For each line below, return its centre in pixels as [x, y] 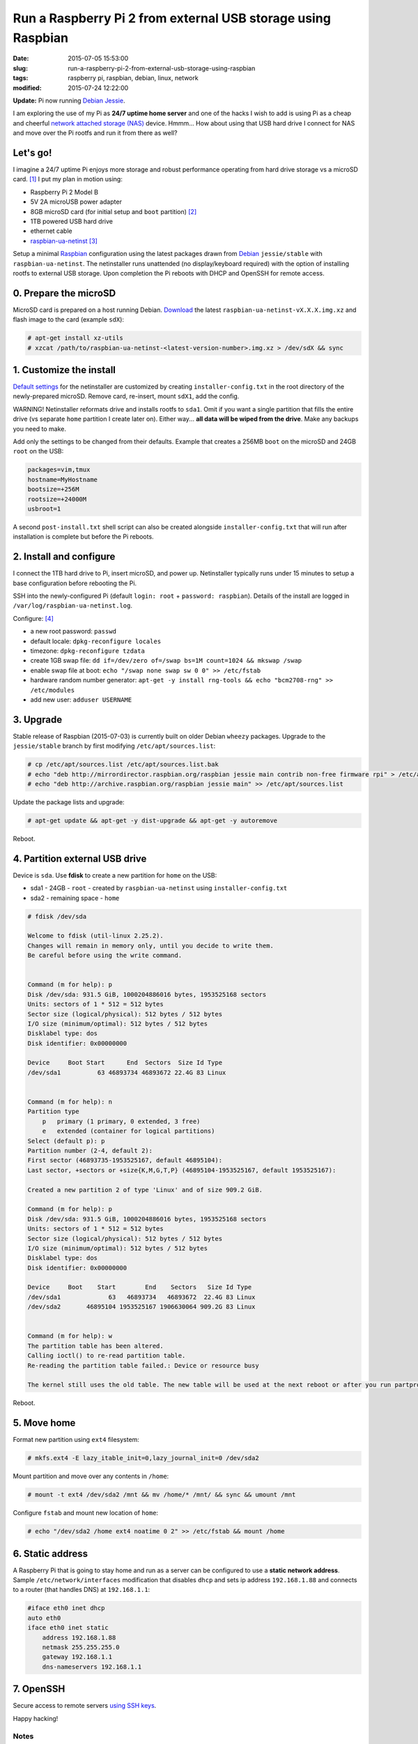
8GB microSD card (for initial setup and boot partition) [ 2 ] [114, 211]
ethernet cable [51, 231]
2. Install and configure [64, 557]
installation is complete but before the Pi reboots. [83, 536]
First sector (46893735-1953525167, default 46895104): [125, 1160]
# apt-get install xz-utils [75, 338]
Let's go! [32, 152]
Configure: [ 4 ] [33, 618]
